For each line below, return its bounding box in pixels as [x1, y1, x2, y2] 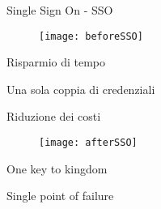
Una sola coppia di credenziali [6, 80, 155, 97]
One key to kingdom [6, 160, 108, 177]
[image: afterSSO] [39, 137, 138, 149]
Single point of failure [6, 187, 114, 204]
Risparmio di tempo [6, 53, 106, 70]
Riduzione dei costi [6, 108, 101, 125]
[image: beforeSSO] [39, 30, 143, 42]
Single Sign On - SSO [6, 2, 113, 18]
